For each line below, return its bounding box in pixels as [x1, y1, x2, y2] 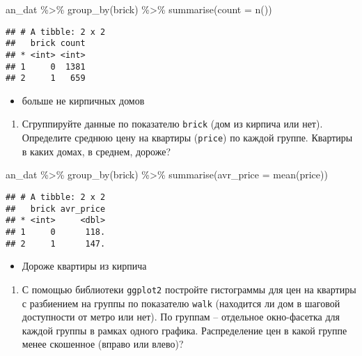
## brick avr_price [6, 203, 106, 214]
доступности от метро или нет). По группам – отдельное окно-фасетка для [22, 309, 340, 324]
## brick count [6, 38, 86, 49]
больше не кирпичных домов [22, 93, 145, 107]
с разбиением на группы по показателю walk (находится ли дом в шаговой [22, 295, 340, 310]
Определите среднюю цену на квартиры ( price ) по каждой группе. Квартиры [22, 130, 353, 145]
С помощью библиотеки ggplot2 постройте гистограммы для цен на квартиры [22, 281, 356, 296]
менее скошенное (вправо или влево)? [22, 336, 184, 351]
